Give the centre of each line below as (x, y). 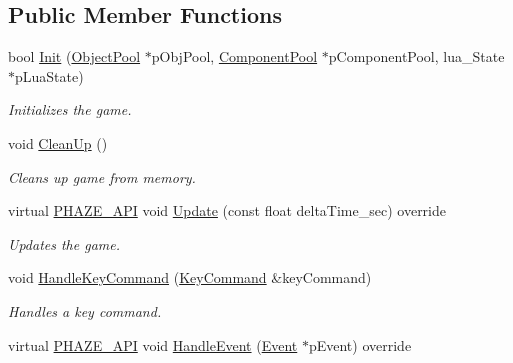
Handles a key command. (85, 310)
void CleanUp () (58, 142)
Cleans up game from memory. (102, 176)
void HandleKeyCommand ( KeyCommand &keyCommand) (190, 277)
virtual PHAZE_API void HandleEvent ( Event (153, 344)
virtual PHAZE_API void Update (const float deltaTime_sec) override (227, 210)
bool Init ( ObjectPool (74, 56)
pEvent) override (360, 344)
